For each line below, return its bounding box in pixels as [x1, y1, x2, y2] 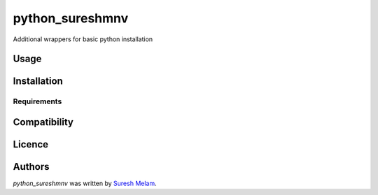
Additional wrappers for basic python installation [13, 35, 153, 43]
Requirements [13, 96, 62, 106]
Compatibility [13, 116, 73, 128]
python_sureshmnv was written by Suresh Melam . [13, 179, 157, 188]
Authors [13, 161, 50, 173]
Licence [13, 138, 49, 150]
